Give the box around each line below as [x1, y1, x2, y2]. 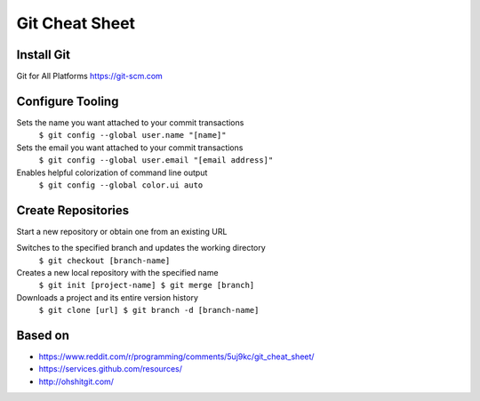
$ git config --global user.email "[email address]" [38, 156, 274, 165]
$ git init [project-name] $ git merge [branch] [38, 280, 255, 291]
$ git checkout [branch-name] [38, 255, 171, 266]
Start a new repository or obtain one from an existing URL [16, 226, 228, 237]
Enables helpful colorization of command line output [16, 167, 208, 178]
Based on [16, 327, 70, 342]
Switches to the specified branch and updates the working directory [16, 243, 266, 253]
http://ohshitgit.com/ [38, 376, 115, 387]
